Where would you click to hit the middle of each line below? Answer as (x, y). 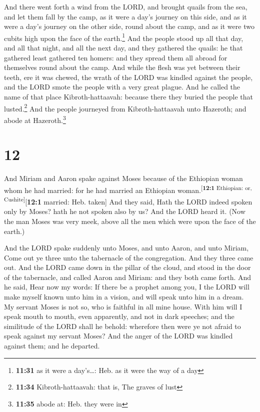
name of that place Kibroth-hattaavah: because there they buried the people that (128, 96)
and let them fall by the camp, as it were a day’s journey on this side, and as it (125, 16)
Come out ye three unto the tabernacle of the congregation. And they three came (129, 257)
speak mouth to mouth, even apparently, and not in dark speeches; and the (119, 316)
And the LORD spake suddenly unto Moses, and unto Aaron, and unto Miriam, (126, 248)
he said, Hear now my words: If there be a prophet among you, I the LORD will (127, 287)
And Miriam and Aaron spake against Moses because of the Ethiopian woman (123, 178)
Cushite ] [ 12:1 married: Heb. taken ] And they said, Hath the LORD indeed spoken (128, 201)
